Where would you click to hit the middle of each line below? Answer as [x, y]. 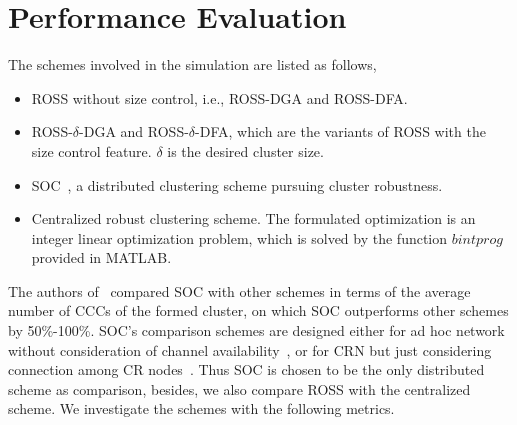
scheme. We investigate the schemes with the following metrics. [201, 408]
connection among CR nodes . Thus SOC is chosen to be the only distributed [246, 369]
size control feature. [91, 150]
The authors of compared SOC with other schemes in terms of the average [239, 290]
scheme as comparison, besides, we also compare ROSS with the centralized [239, 388]
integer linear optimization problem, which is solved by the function [239, 237]
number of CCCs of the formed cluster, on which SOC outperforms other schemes [258, 310]
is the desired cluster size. [245, 150]
